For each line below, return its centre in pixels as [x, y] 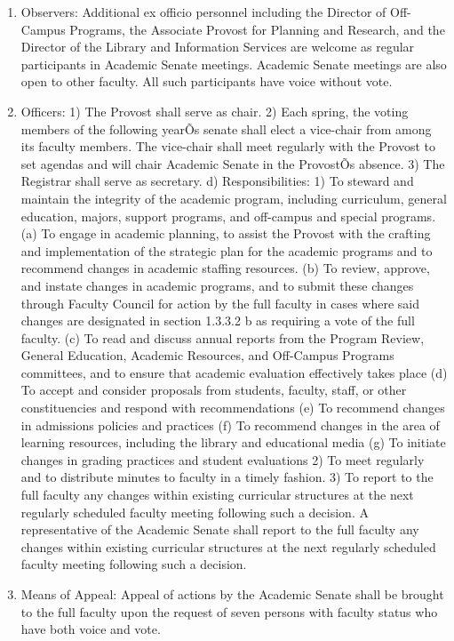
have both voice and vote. [91, 629]
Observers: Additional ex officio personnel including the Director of [203, 12]
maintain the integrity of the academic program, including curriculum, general [234, 198]
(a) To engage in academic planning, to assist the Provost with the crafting [226, 233]
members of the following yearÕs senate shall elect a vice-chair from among [226, 128]
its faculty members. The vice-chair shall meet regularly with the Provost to [228, 146]
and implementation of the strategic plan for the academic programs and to [227, 250]
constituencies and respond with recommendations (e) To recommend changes [233, 408]
